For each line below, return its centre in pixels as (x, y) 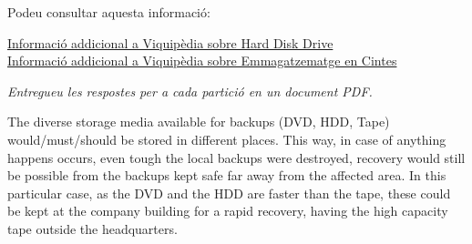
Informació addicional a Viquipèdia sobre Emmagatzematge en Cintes (202, 61)
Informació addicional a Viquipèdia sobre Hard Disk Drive (170, 42)
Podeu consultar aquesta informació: (109, 12)
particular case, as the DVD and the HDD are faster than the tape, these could (229, 193)
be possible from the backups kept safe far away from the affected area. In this (227, 175)
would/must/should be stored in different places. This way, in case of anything (227, 139)
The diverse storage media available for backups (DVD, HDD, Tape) (199, 122)
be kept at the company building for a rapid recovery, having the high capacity (228, 211)
